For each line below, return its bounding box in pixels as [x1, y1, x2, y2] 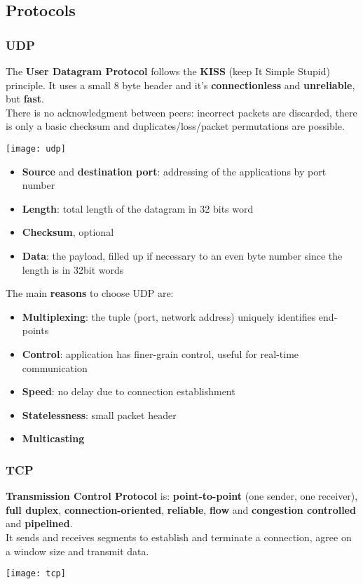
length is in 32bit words [22, 262, 124, 277]
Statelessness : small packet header [22, 407, 177, 422]
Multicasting [22, 431, 85, 446]
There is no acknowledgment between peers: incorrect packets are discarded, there [6, 105, 357, 119]
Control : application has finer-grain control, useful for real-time [22, 346, 299, 361]
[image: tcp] [6, 569, 66, 579]
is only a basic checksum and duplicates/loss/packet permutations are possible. [6, 119, 345, 133]
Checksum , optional [22, 225, 114, 239]
